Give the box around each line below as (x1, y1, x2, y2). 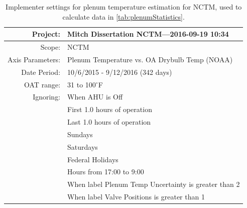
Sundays (67, 129, 93, 139)
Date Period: (21, 66, 61, 77)
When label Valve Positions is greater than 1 (67, 191, 205, 202)
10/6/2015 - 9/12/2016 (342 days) (67, 66, 172, 77)
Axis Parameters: (8, 54, 61, 64)
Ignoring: (33, 91, 61, 102)
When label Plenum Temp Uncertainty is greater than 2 (67, 179, 240, 189)
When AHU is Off (67, 91, 123, 102)
